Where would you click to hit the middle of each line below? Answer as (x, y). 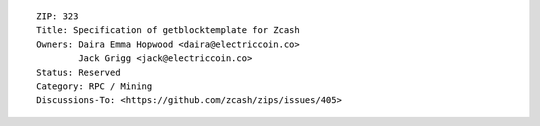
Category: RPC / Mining (94, 86)
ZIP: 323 (57, 16)
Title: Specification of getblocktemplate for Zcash (168, 30)
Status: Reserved (78, 72)
